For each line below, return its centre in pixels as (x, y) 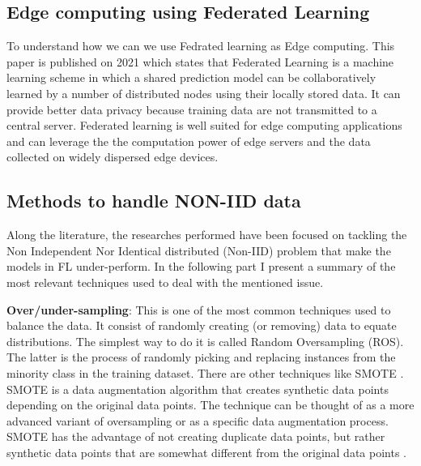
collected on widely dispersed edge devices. (113, 157)
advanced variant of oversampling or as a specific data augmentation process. (198, 420)
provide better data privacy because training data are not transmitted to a (192, 109)
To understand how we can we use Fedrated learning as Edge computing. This (201, 46)
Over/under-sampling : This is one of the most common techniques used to (199, 309)
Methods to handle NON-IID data (154, 201)
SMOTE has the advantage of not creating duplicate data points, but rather (196, 436)
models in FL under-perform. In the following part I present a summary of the (201, 266)
